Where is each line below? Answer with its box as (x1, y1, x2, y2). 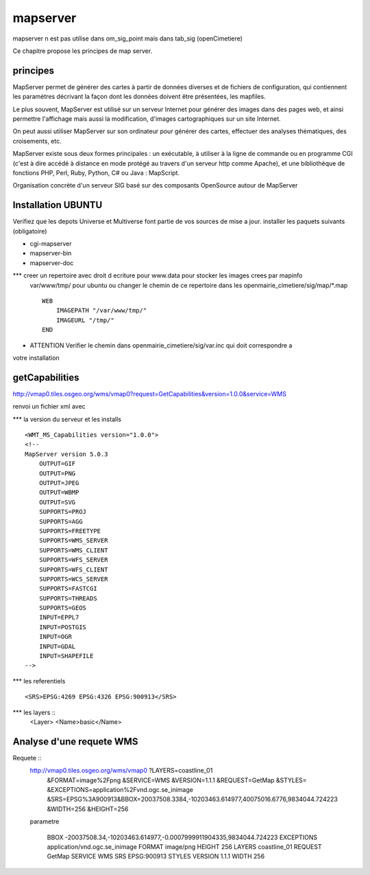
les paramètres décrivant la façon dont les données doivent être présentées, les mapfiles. (12, 93, 267, 101)
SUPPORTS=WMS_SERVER (38, 536, 108, 545)
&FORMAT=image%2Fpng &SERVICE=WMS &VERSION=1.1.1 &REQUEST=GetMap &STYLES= (47, 776, 308, 784)
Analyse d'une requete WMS (12, 736, 138, 747)
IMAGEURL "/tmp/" (56, 316, 114, 324)
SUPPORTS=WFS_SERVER (38, 556, 108, 564)
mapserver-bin (29, 249, 72, 258)
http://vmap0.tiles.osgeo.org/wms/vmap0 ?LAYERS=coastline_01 (29, 766, 213, 775)
